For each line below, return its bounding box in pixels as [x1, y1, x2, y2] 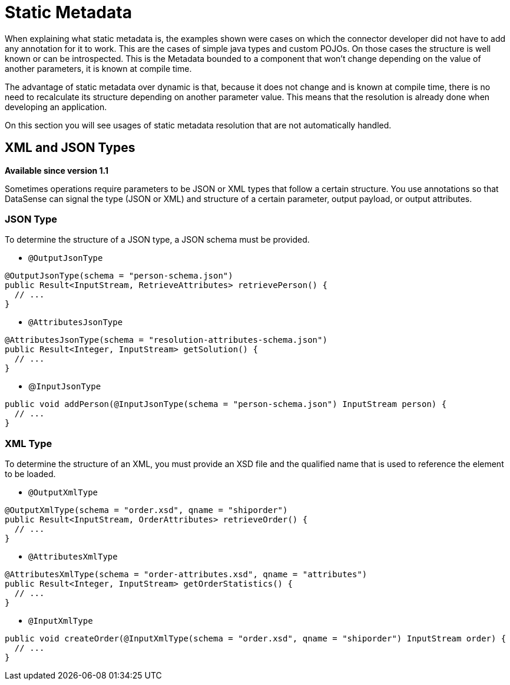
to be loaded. [5, 469, 56, 479]
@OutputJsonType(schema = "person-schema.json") [5, 271, 233, 281]
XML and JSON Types [5, 140, 135, 155]
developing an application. [5, 101, 107, 112]
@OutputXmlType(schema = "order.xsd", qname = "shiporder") [5, 505, 288, 515]
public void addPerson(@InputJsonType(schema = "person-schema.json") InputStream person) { [5, 399, 447, 409]
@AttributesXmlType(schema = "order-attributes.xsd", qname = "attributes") [5, 570, 367, 580]
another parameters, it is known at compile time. [5, 63, 192, 74]
